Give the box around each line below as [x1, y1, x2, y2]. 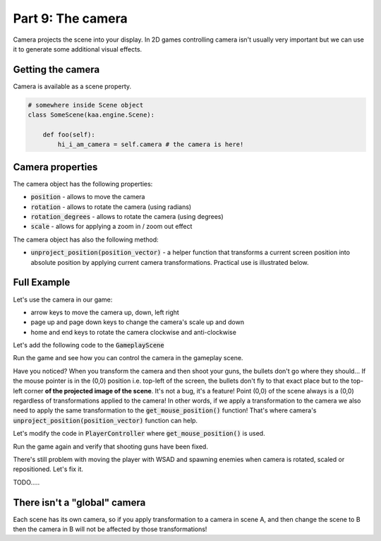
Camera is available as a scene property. [13, 82, 132, 90]
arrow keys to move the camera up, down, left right [30, 308, 179, 316]
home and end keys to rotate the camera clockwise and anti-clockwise [30, 328, 236, 336]
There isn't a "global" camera [13, 497, 146, 509]
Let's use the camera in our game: [13, 295, 113, 304]
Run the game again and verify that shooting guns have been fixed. [13, 442, 208, 451]
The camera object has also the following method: [13, 235, 159, 244]
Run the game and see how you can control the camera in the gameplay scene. [13, 354, 243, 362]
